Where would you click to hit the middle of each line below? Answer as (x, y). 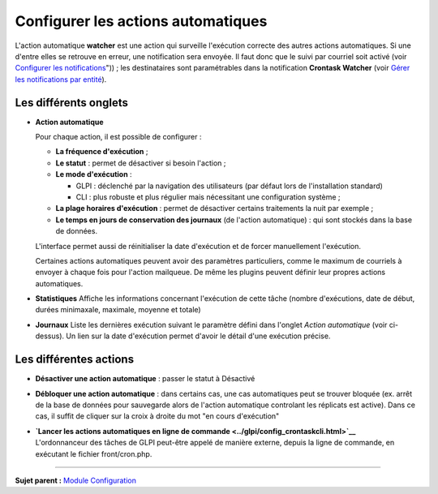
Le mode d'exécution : (94, 174)
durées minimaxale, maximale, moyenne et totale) (118, 310)
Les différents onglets (72, 103)
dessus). (50, 336)
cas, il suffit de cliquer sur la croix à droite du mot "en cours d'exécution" (157, 416)
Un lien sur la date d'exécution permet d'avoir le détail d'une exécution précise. (198, 336)
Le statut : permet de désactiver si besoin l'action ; (141, 163)
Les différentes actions (74, 360)
